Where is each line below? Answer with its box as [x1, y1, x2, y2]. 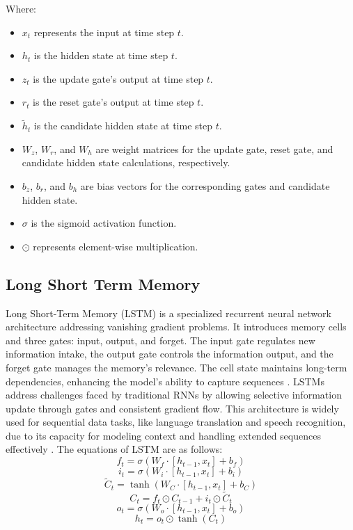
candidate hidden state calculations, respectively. [22, 155, 230, 170]
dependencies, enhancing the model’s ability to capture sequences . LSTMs [6, 374, 324, 388]
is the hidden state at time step [33, 48, 168, 63]
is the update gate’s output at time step [33, 71, 204, 86]
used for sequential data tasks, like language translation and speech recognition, [6, 415, 346, 429]
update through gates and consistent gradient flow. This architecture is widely [6, 401, 339, 415]
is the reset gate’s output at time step [33, 95, 194, 109]
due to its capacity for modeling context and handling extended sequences [6, 428, 321, 442]
